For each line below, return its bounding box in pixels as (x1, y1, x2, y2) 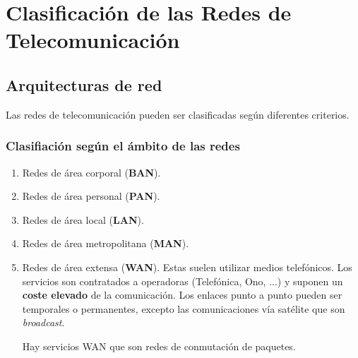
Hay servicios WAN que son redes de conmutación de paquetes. (22, 338, 296, 353)
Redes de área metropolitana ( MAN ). (22, 236, 189, 251)
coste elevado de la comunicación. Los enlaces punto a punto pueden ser (22, 287, 342, 302)
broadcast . (22, 315, 65, 330)
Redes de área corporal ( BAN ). (22, 165, 161, 179)
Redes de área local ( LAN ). (22, 212, 144, 227)
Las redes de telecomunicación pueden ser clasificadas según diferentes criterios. (6, 107, 350, 121)
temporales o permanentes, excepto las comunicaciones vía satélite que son (22, 301, 345, 316)
